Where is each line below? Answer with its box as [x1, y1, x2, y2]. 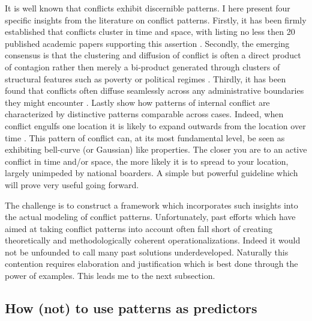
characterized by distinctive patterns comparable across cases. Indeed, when [5, 108, 284, 120]
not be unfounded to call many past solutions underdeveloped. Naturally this [5, 245, 289, 258]
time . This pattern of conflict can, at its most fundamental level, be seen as [5, 131, 285, 144]
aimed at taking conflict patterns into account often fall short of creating [5, 222, 272, 234]
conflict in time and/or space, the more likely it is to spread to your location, [5, 154, 289, 167]
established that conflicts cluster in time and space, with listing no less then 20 [5, 25, 295, 38]
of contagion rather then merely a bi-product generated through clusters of [5, 60, 280, 73]
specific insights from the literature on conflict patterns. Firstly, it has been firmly [5, 13, 307, 26]
